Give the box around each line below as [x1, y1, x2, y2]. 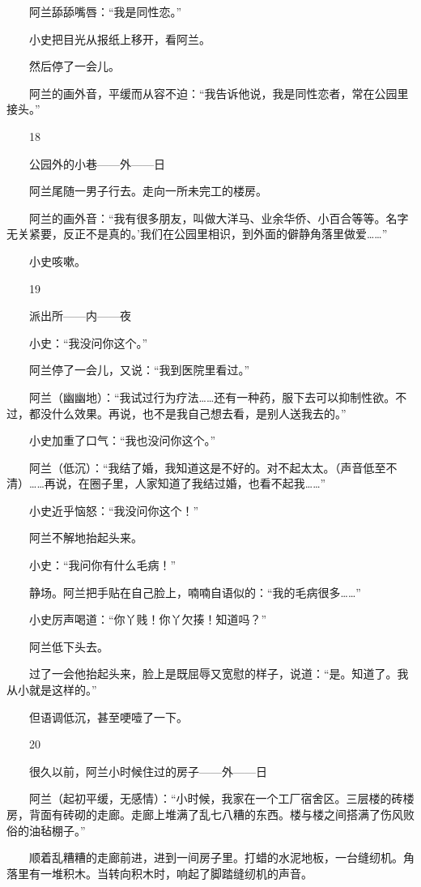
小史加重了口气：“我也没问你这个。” [28, 432, 216, 449]
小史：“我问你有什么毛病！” [28, 557, 176, 574]
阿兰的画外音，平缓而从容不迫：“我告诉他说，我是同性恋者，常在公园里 [28, 84, 409, 101]
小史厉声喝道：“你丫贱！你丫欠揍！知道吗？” [28, 611, 267, 628]
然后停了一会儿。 [28, 58, 120, 75]
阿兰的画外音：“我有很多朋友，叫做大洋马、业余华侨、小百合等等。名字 [28, 209, 409, 226]
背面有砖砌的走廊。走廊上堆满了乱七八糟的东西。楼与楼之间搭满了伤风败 [28, 806, 415, 822]
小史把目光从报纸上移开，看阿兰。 [28, 30, 210, 47]
